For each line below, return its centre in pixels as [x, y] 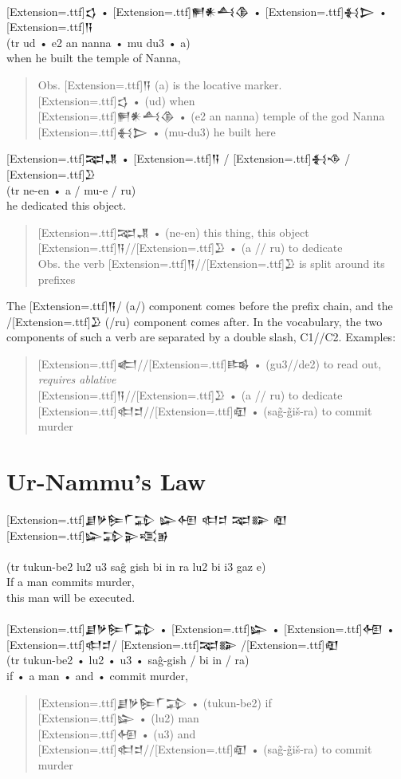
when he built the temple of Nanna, [94, 58]
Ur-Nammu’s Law [106, 481]
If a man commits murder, [71, 582]
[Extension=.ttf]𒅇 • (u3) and [117, 733]
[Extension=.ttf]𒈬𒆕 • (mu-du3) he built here [157, 131]
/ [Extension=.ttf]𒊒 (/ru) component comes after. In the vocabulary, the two [195, 321]
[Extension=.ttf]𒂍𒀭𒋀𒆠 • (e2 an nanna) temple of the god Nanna [211, 116]
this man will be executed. [71, 597]
